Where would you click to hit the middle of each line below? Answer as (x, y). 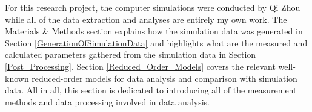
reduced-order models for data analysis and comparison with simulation (164, 78)
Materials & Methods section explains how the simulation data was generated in (154, 31)
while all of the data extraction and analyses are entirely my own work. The (146, 19)
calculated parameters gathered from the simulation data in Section (131, 54)
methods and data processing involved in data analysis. (108, 101)
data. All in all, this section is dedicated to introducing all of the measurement (151, 90)
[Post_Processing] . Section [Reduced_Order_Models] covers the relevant (140, 66)
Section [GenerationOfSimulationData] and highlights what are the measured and (156, 42)
